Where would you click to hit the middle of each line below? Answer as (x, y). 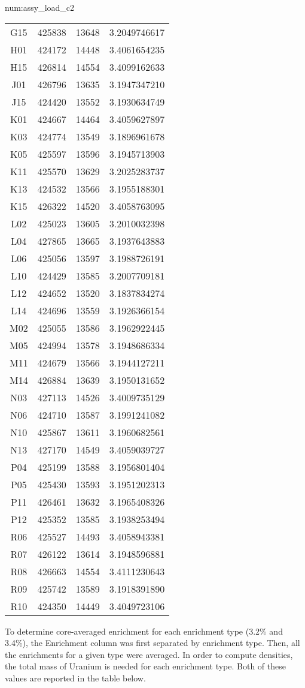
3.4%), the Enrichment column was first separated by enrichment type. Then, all (152, 643)
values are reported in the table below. (75, 678)
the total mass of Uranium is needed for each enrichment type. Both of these (145, 666)
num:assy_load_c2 (40, 7)
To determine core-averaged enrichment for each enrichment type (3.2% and (144, 631)
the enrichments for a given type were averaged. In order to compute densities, (149, 654)
